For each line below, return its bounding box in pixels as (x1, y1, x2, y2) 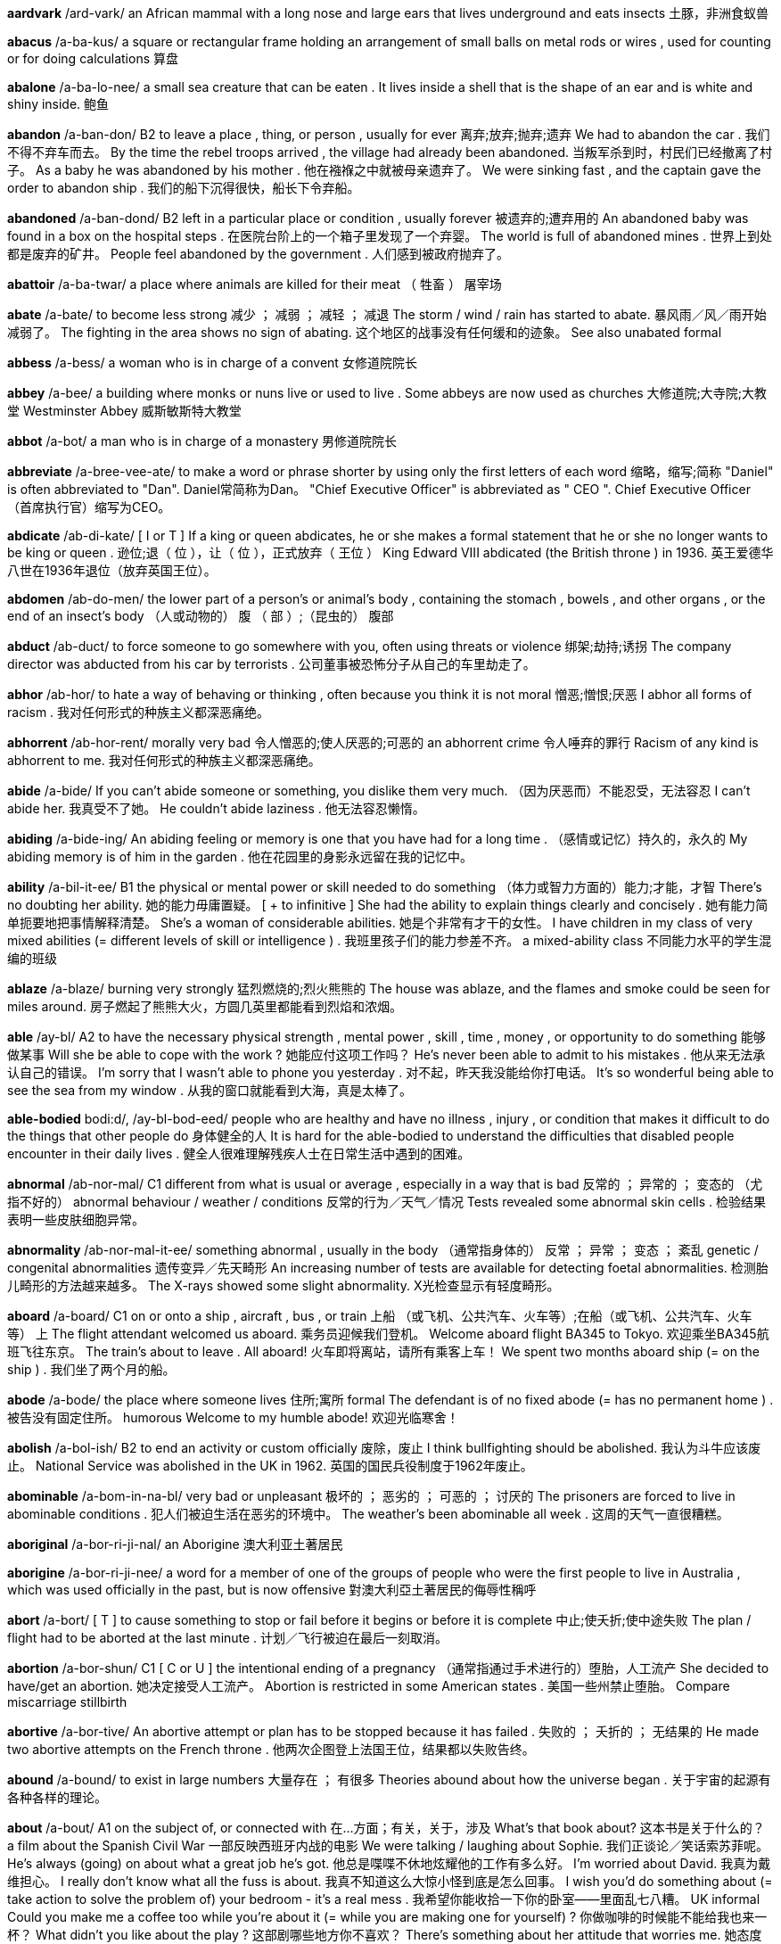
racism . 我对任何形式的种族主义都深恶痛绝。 (7, 704, 270, 720)
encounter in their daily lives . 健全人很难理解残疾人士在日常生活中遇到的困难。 (7, 1146, 471, 1161)
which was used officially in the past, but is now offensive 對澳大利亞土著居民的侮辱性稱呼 (7, 1582, 537, 1597)
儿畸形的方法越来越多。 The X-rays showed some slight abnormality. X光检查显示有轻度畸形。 (7, 1278, 560, 1293)
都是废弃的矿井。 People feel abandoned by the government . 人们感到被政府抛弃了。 (7, 246, 509, 261)
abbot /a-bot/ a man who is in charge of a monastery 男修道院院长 (7, 433, 398, 449)
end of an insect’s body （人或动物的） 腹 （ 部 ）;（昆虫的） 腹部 (7, 608, 394, 623)
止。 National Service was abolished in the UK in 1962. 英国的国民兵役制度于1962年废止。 (7, 1458, 533, 1473)
